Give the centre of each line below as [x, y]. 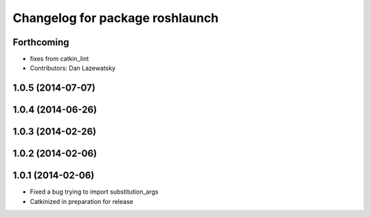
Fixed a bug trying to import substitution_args [94, 192]
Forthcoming [41, 42]
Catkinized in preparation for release [81, 201]
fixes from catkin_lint [59, 59]
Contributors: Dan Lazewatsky [73, 68]
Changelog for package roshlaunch [116, 18]
